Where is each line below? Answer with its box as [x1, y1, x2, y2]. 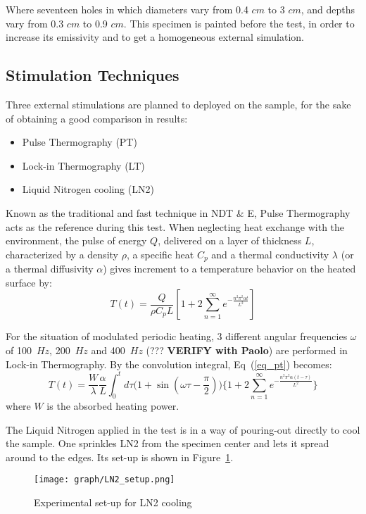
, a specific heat [126, 246, 194, 261]
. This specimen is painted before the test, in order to [123, 15, 355, 30]
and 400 [91, 342, 125, 357]
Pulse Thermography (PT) [22, 134, 137, 149]
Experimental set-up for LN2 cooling [34, 495, 192, 510]
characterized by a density [6, 246, 118, 261]
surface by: [6, 275, 52, 289]
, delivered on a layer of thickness [158, 233, 302, 248]
